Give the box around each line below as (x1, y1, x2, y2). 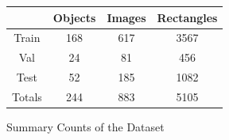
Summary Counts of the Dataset (6, 118, 165, 134)
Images (107, 9, 146, 25)
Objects (52, 9, 96, 25)
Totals (12, 88, 42, 104)
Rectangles (157, 9, 218, 25)
